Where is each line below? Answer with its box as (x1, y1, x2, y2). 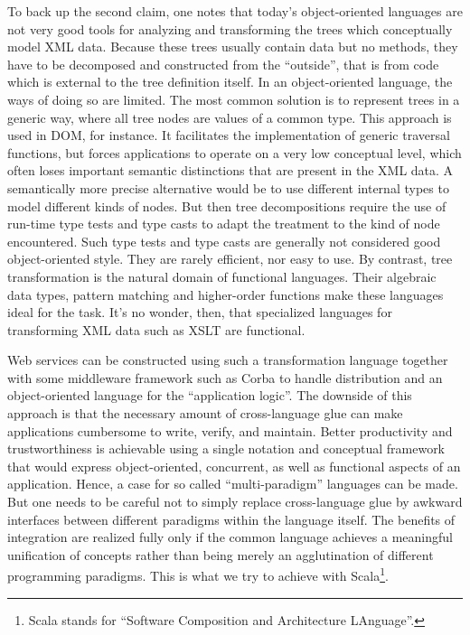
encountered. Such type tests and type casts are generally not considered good (7, 231, 441, 250)
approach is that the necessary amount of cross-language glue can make (7, 404, 403, 423)
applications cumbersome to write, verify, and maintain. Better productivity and (7, 421, 453, 440)
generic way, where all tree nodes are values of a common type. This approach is (7, 107, 452, 126)
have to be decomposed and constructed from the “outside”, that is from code (7, 54, 439, 73)
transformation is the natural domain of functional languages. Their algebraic (7, 266, 437, 285)
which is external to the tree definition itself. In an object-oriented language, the (7, 72, 453, 91)
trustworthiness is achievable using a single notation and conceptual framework (7, 439, 446, 458)
